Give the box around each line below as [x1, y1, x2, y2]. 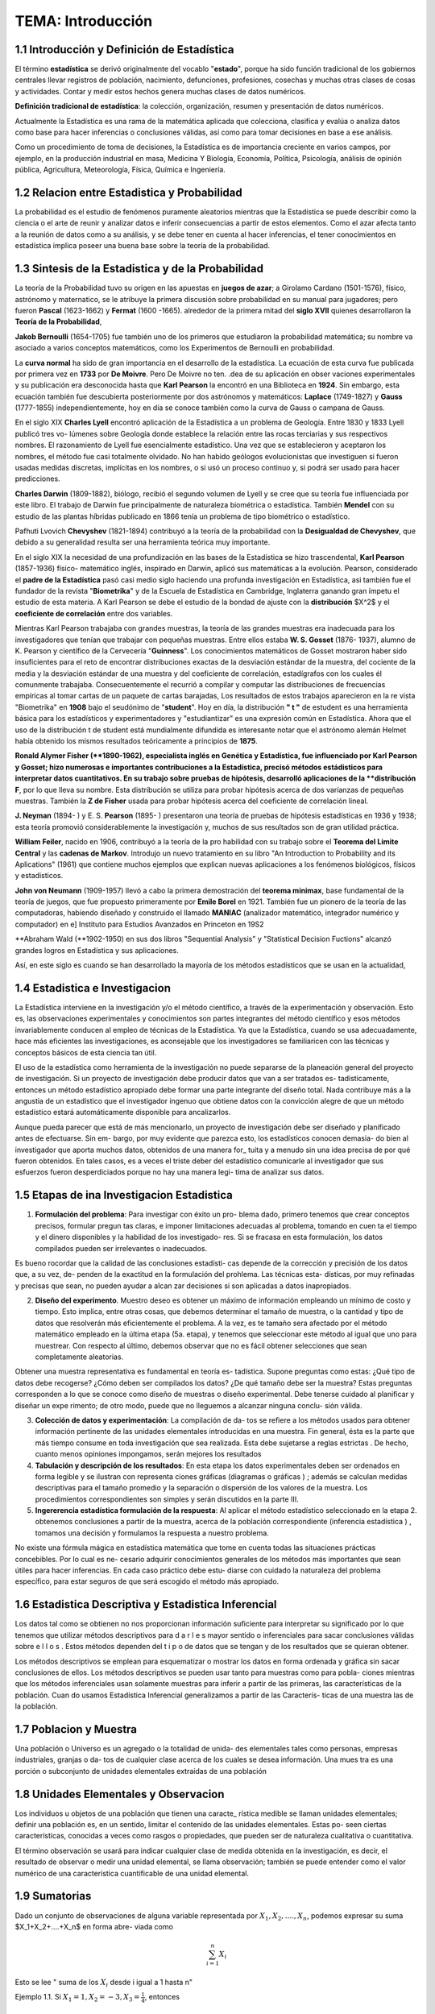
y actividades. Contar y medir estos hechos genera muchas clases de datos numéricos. [14, 86, 306, 96]
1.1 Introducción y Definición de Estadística [14, 43, 234, 56]
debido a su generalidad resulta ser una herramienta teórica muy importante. [14, 537, 271, 547]
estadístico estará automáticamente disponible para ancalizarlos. [14, 1108, 231, 1117]
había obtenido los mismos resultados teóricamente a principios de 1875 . [14, 736, 258, 746]
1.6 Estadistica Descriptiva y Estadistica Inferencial [14, 1598, 277, 1611]
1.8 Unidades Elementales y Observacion [14, 1787, 225, 1801]
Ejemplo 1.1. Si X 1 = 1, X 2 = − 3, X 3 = [14, 1992, 140, 2004]
